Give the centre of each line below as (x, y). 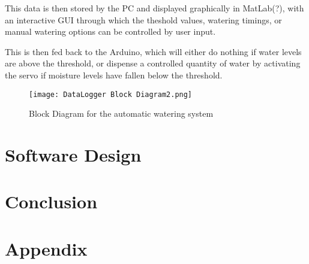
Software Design (73, 154)
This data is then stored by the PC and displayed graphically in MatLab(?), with (154, 8)
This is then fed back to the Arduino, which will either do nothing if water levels (153, 51)
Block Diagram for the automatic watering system (121, 113)
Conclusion (51, 201)
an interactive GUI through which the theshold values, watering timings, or (143, 19)
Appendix (46, 248)
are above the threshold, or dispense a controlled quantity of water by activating (153, 63)
